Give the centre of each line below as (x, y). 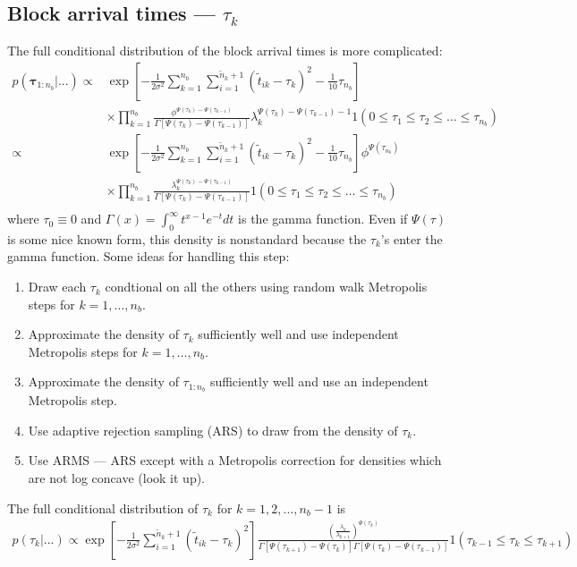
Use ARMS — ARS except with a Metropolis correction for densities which (235, 460)
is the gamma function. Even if (323, 219)
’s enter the (412, 238)
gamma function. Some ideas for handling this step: (148, 256)
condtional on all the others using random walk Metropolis (266, 287)
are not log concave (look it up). (117, 478)
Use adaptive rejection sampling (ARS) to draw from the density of (213, 430)
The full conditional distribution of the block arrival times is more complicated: (225, 51)
